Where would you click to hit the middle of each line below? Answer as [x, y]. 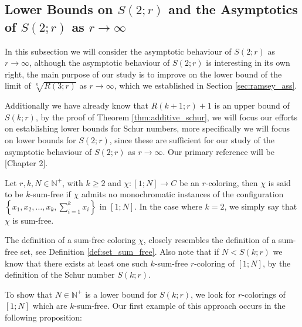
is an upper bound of [252, 105]
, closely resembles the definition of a [210, 240]
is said [279, 182]
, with [73, 182]
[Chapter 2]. [26, 163]
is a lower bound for [121, 294]
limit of [18, 85]
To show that [28, 294]
